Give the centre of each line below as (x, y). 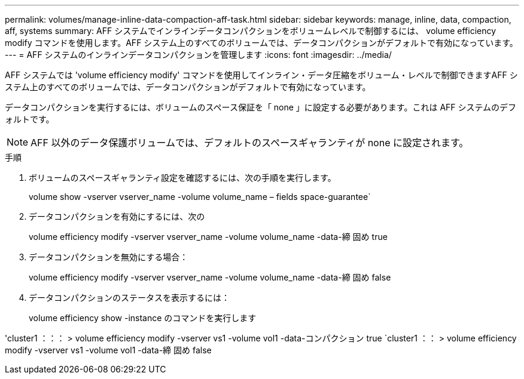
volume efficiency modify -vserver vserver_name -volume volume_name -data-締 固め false (210, 277)
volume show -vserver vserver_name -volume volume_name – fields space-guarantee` (200, 197)
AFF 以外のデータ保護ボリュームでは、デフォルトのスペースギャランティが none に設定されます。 (250, 143)
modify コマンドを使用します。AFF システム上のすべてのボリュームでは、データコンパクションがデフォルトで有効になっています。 (261, 43)
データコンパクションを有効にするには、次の (117, 216)
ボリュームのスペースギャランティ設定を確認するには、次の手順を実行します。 (182, 178)
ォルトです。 (30, 119)
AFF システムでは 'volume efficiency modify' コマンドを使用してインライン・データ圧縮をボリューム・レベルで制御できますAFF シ (261, 75)
